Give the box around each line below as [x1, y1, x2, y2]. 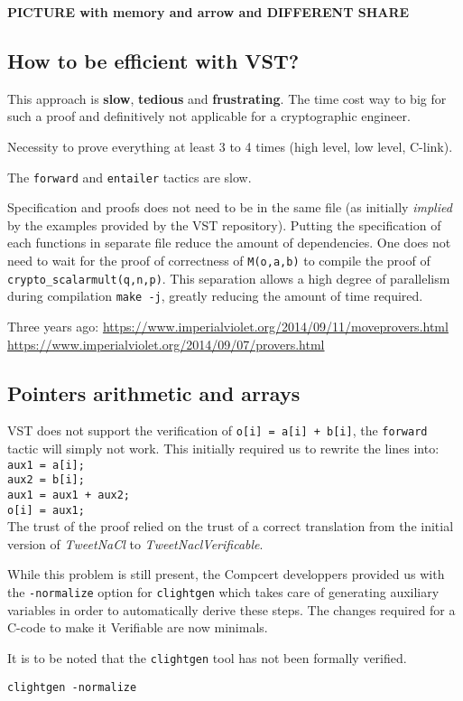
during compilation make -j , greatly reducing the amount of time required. [7, 286, 423, 305]
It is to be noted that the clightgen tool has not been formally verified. [7, 648, 407, 667]
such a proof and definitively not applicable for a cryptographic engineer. [7, 107, 411, 126]
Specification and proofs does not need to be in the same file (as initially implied [7, 198, 452, 217]
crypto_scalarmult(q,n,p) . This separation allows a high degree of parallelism [7, 268, 450, 287]
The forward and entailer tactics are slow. [7, 167, 252, 186]
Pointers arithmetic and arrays [7, 379, 301, 407]
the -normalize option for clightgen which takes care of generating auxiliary [7, 583, 440, 602]
